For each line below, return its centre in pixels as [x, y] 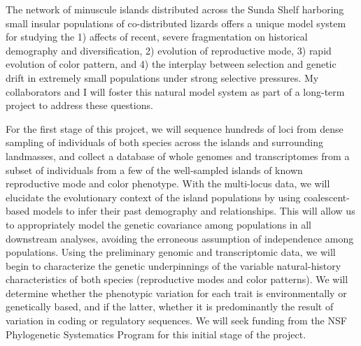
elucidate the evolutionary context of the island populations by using [153, 197]
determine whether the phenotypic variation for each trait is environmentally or [176, 293]
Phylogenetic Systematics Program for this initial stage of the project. [156, 334]
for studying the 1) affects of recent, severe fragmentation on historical [157, 37]
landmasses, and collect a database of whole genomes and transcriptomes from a [178, 156]
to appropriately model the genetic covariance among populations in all [158, 224]
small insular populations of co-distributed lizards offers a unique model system [176, 23]
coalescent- [327, 197]
